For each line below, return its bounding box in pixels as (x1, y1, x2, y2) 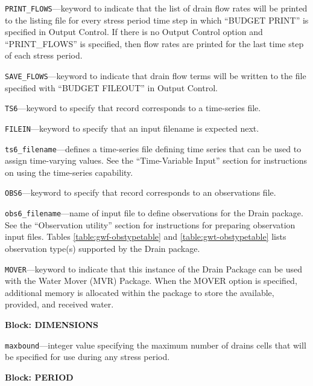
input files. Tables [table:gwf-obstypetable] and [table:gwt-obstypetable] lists (5, 230, 286, 243)
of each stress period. (5, 49, 83, 62)
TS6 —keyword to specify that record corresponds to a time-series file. (5, 101, 261, 114)
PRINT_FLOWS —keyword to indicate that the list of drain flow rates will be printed (5, 2, 308, 14)
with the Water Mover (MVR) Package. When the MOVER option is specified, (5, 274, 297, 287)
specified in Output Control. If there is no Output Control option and (5, 25, 263, 38)
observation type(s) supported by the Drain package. (5, 242, 200, 254)
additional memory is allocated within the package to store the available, (5, 286, 274, 298)
